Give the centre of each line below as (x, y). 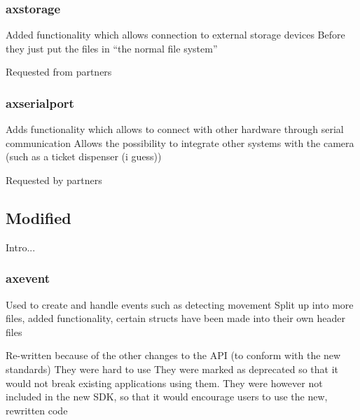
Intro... (21, 247)
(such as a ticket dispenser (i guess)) (84, 156)
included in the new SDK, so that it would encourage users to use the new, (167, 397)
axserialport (40, 103)
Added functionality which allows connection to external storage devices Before (175, 35)
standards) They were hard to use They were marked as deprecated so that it (172, 369)
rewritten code (37, 410)
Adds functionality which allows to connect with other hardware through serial (175, 129)
